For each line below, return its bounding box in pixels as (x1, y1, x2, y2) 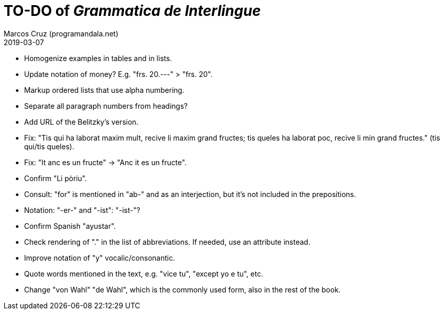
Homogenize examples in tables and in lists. (24, 53, 172, 63)
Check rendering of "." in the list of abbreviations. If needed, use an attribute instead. (24, 237, 311, 246)
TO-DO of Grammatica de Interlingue (4, 2, 261, 19)
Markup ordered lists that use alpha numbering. (24, 85, 185, 94)
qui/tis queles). (24, 142, 74, 151)
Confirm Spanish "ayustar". (24, 221, 116, 230)
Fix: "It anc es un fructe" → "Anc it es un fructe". (24, 158, 187, 167)
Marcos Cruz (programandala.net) (4, 29, 118, 38)
